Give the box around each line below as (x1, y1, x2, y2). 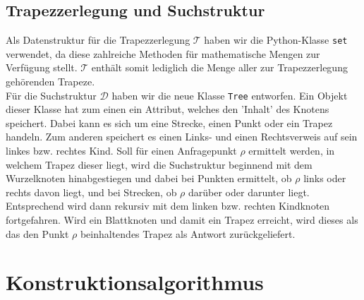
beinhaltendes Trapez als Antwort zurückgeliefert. (80, 226, 296, 241)
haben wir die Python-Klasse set (204, 32, 348, 47)
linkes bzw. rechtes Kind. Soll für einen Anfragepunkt (6, 143, 237, 158)
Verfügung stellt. (6, 60, 78, 75)
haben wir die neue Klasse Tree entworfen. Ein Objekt (111, 88, 348, 102)
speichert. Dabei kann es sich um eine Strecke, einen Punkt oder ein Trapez (6, 115, 333, 130)
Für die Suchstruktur (6, 88, 97, 102)
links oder (303, 171, 346, 186)
